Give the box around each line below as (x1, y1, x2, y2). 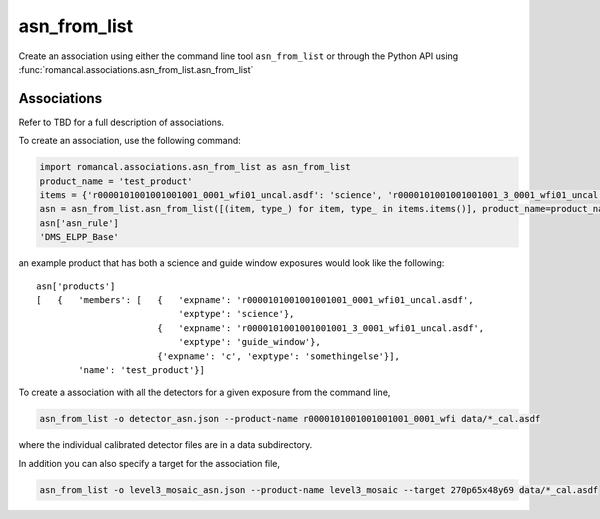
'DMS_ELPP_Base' (39, 231, 120, 243)
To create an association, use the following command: (18, 135, 242, 147)
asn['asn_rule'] (39, 217, 120, 229)
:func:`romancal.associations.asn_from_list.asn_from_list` (18, 63, 254, 75)
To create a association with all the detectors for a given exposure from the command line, (18, 386, 391, 399)
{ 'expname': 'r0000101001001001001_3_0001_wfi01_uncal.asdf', (156, 322, 485, 334)
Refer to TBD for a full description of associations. (18, 116, 225, 128)
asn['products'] (36, 280, 116, 292)
